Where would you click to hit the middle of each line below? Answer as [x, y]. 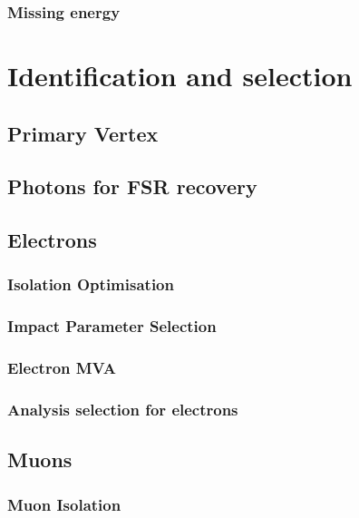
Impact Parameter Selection [112, 326]
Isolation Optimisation [91, 284]
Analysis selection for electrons [123, 410]
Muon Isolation [64, 504]
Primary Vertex [83, 133]
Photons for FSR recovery [132, 186]
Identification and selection [180, 76]
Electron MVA [62, 368]
